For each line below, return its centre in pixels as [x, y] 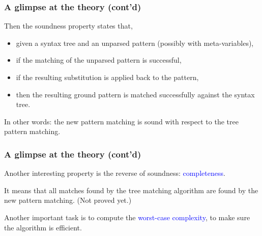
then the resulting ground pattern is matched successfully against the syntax [135, 94]
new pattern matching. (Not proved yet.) [68, 200]
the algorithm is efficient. [43, 227]
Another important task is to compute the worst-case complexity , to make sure [127, 217]
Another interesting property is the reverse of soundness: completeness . [115, 173]
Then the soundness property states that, [68, 26]
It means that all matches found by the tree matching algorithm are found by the [131, 190]
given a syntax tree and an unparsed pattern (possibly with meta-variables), [135, 43]
